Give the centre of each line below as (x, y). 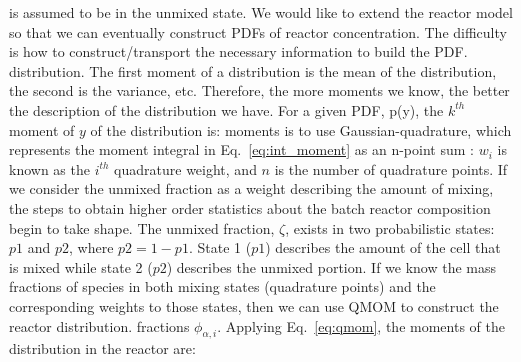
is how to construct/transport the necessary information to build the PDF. (238, 51)
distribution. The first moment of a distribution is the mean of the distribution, (253, 70)
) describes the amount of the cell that (383, 247)
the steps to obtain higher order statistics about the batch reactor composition (250, 207)
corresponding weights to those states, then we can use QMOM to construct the (254, 305)
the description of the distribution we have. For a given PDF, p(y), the (226, 109)
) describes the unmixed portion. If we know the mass (331, 266)
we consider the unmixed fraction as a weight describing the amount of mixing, (251, 188)
